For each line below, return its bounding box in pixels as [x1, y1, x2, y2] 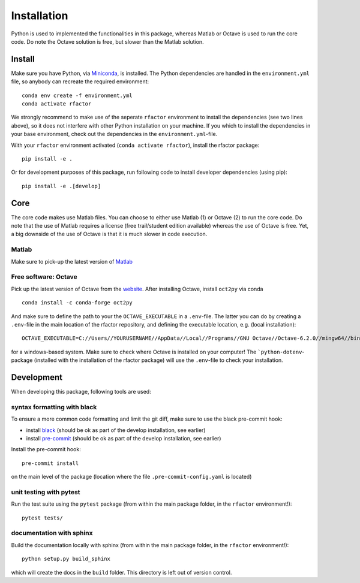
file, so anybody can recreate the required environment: [11, 78, 149, 85]
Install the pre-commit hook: [11, 446, 81, 453]
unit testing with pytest [11, 488, 80, 496]
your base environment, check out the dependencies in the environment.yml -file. [11, 131, 218, 138]
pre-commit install [22, 460, 79, 467]
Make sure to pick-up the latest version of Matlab [11, 258, 133, 265]
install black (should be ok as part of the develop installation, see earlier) [26, 426, 206, 434]
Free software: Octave [11, 273, 77, 281]
